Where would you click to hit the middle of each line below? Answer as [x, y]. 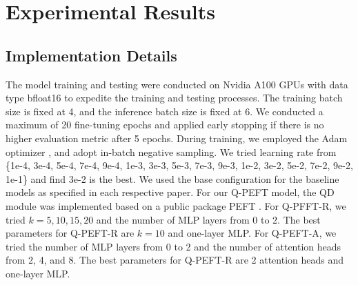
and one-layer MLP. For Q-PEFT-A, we [252, 233]
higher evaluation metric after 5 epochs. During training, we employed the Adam [177, 138]
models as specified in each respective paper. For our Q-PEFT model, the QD [170, 192]
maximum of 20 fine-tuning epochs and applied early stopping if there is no [165, 125]
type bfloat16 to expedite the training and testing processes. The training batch [174, 98]
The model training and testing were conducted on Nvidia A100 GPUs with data [177, 84]
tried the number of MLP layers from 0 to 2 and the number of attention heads [173, 246]
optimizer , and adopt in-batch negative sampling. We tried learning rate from [171, 151]
